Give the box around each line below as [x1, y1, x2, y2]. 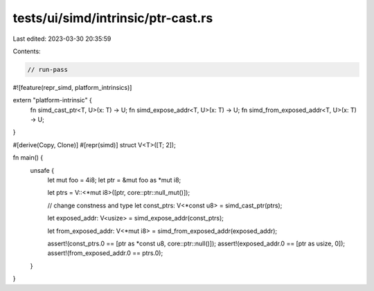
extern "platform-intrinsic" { [12, 96, 93, 104]
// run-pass [27, 66, 69, 73]
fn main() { [12, 153, 44, 162]
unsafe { [30, 166, 55, 174]
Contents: [12, 47, 41, 55]
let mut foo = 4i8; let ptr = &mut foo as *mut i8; [47, 176, 181, 185]
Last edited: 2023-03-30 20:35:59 [12, 35, 112, 43]
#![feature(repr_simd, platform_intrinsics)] [12, 83, 132, 91]
